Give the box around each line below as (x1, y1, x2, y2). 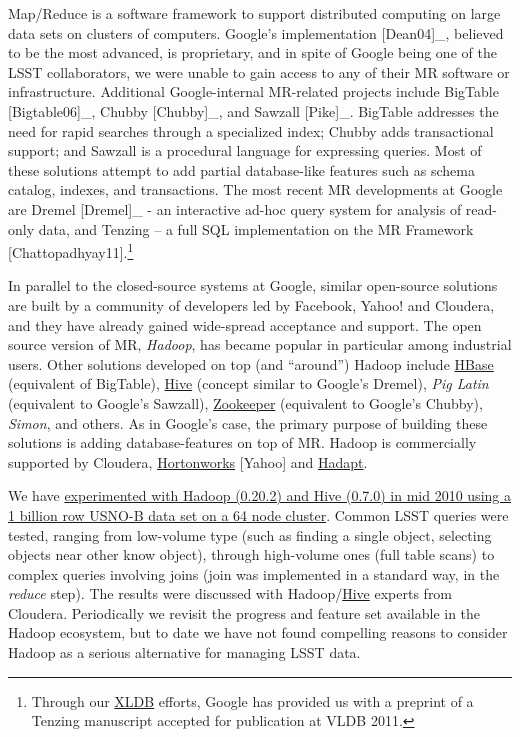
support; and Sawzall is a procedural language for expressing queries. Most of (8, 140, 482, 161)
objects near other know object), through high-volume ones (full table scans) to (8, 544, 495, 565)
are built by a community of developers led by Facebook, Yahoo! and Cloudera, (8, 294, 495, 315)
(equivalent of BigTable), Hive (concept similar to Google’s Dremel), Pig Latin (8, 373, 489, 394)
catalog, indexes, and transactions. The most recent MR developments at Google (8, 179, 503, 200)
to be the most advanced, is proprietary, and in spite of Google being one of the (8, 42, 497, 63)
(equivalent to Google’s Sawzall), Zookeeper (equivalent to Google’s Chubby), (8, 392, 483, 413)
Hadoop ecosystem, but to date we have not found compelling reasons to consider (8, 622, 508, 643)
